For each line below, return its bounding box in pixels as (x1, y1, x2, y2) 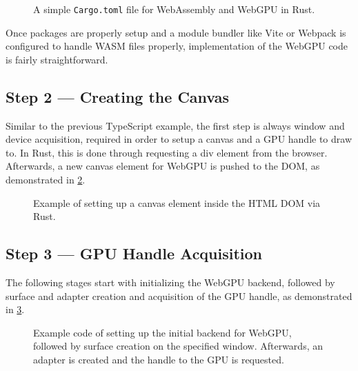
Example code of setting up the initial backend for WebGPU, (33, 325, 292, 339)
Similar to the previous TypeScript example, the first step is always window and (6, 118, 345, 132)
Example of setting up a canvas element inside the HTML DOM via (33, 195, 321, 210)
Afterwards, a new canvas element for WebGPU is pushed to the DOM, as (6, 159, 320, 173)
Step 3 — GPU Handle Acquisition (6, 243, 263, 264)
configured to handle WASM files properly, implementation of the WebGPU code (6, 39, 348, 53)
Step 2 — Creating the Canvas (6, 86, 230, 107)
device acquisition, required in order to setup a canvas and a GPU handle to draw (6, 132, 352, 146)
